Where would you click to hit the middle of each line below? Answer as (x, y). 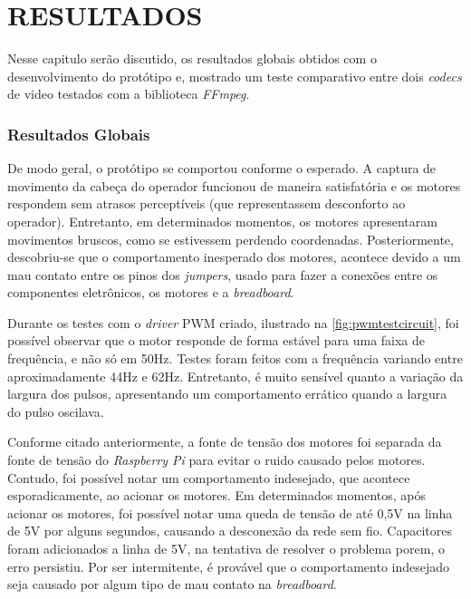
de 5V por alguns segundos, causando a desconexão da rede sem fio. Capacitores (230, 531)
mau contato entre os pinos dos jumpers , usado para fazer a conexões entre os (223, 274)
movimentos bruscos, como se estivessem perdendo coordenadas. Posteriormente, (231, 239)
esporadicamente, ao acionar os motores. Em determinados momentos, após (216, 495)
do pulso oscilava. (56, 411)
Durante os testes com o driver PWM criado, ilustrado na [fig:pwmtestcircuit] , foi (233, 322)
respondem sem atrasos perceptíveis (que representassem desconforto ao (207, 203)
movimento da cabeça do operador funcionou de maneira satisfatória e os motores (234, 185)
